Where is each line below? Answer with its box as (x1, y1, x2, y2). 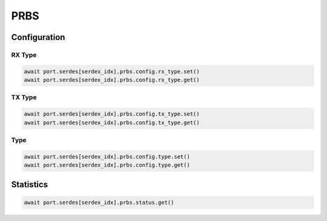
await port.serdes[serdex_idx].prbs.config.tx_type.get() (24, 119, 200, 126)
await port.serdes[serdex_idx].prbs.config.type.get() (24, 162, 190, 169)
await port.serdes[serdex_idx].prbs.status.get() (24, 199, 174, 206)
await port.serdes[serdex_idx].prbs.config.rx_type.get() (24, 76, 200, 84)
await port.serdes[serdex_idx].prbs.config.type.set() (24, 153, 190, 160)
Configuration (11, 32, 65, 42)
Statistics (11, 179, 48, 190)
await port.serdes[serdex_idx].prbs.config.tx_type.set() (24, 111, 200, 117)
